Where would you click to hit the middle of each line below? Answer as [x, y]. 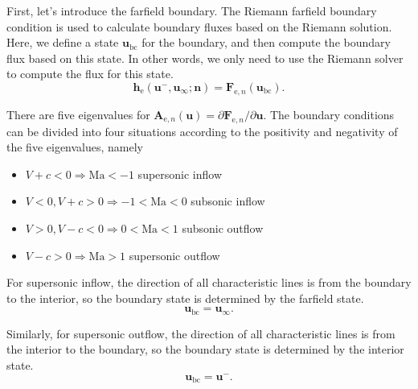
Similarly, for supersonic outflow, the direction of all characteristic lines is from [201, 333]
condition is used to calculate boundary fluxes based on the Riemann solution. [199, 26]
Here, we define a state [63, 42]
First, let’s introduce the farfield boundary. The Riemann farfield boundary [192, 10]
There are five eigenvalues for [78, 114]
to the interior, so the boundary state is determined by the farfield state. [185, 298]
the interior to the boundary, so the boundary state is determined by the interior [205, 349]
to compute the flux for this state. [90, 74]
